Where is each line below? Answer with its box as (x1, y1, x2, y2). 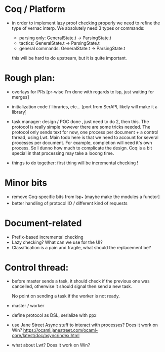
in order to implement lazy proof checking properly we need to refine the (11, 20, 160, 26)
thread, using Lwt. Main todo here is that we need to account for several (11, 134, 159, 140)
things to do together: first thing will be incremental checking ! (11, 160, 139, 166)
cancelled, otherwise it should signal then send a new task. (11, 283, 132, 289)
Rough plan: (4, 72, 55, 84)
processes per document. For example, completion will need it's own (11, 140, 153, 145)
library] (11, 109, 27, 115)
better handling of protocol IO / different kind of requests (11, 200, 128, 206)
